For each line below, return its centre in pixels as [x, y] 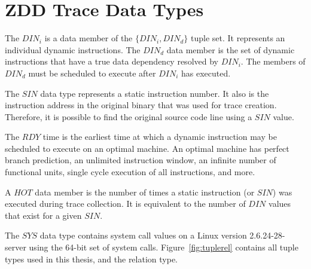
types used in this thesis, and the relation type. [91, 259]
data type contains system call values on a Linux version [143, 235]
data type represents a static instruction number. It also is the [155, 93]
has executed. [206, 73]
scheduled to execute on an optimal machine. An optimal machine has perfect [147, 148]
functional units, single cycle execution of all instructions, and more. [130, 172]
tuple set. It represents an [238, 38]
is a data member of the [89, 38]
